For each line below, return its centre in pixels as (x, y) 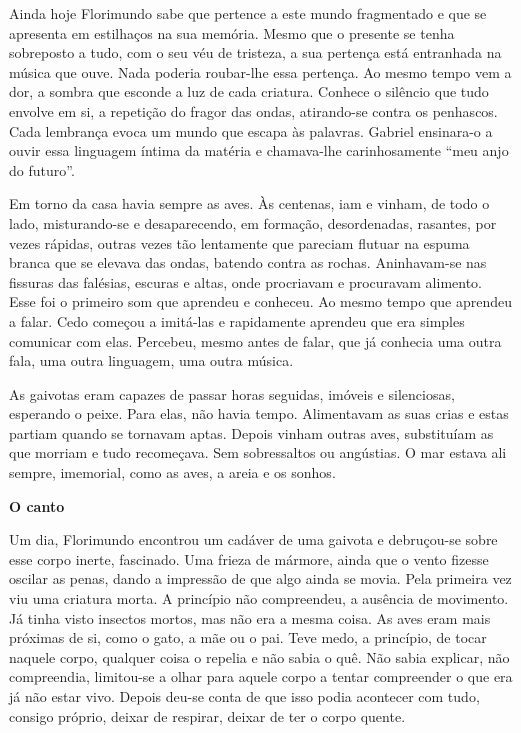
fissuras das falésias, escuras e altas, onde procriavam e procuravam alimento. (245, 281)
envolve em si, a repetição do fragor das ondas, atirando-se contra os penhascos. (253, 110)
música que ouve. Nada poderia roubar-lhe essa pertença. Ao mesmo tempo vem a (260, 71)
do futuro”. (42, 169)
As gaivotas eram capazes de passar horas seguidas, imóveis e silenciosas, (232, 393)
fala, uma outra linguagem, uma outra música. (151, 360)
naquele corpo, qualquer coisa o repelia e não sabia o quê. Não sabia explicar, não (259, 656)
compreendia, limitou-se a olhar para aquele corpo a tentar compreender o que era (261, 676)
